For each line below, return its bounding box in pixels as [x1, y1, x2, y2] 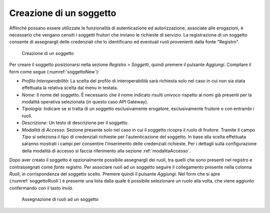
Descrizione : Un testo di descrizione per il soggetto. [21, 120, 129, 126]
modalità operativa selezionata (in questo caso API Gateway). [21, 99, 148, 105]
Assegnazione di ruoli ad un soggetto [21, 196, 99, 202]
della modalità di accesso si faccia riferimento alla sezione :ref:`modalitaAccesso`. [21, 147, 191, 153]
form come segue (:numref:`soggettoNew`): [9, 68, 99, 74]
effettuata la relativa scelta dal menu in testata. [21, 85, 118, 91]
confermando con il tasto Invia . [9, 185, 73, 191]
